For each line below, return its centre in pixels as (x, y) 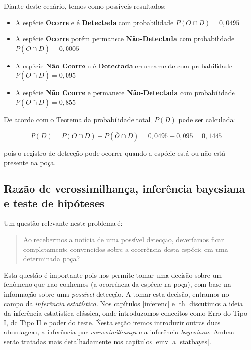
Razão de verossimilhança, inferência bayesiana (125, 189)
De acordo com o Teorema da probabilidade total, (78, 119)
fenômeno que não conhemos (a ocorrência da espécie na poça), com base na (117, 284)
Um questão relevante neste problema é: (63, 223)
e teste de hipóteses (54, 203)
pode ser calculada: (207, 119)
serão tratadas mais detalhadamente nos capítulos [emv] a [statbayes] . (108, 341)
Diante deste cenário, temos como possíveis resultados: (85, 6)
